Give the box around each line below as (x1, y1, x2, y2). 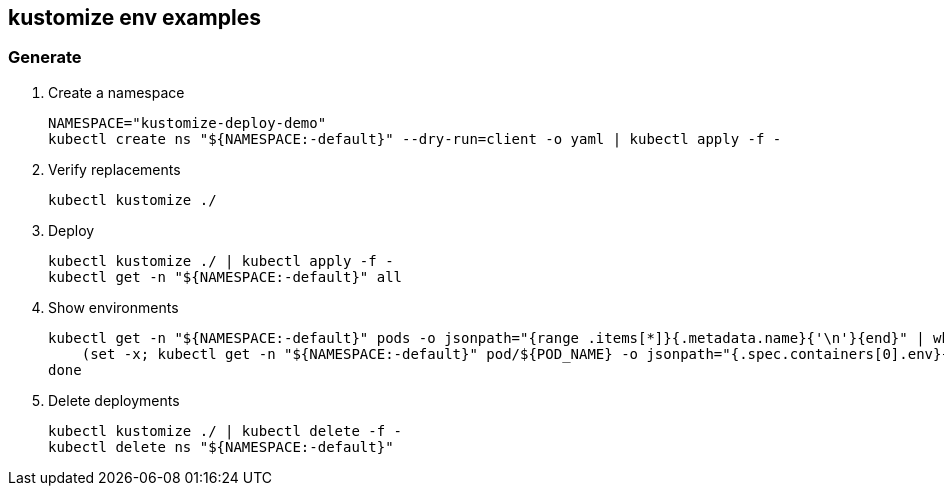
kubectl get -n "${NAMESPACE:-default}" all (48, 268, 403, 285)
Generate (8, 47, 82, 68)
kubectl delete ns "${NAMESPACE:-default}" (48, 438, 394, 455)
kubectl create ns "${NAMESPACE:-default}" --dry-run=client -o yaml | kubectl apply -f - (48, 130, 782, 147)
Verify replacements (48, 160, 181, 178)
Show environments (48, 298, 179, 316)
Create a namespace (48, 83, 185, 101)
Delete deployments (48, 391, 180, 409)
